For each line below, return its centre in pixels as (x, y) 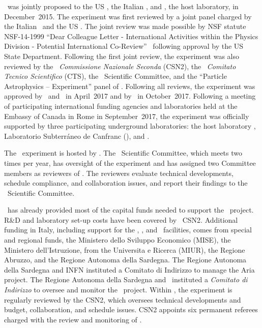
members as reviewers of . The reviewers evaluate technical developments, (119, 173)
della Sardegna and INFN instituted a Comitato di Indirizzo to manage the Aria (129, 269)
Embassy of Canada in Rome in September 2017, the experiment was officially (127, 116)
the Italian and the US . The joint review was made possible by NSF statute (125, 26)
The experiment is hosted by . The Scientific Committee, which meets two (123, 153)
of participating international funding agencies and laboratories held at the (121, 106)
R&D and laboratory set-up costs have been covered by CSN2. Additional (121, 219)
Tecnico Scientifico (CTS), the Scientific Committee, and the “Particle (115, 76)
